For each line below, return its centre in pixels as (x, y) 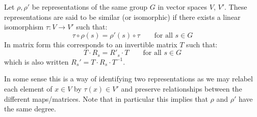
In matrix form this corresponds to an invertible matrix (91, 44)
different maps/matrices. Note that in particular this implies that (106, 98)
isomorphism (24, 27)
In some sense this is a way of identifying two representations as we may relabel (128, 79)
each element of (28, 89)
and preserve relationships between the (182, 89)
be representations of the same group (90, 7)
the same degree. (30, 109)
